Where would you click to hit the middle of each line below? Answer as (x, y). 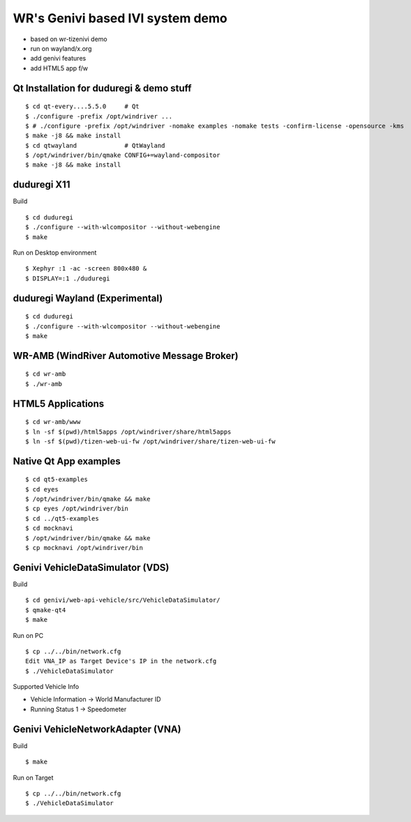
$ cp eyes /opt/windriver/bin (77, 509)
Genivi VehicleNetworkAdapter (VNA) (97, 729)
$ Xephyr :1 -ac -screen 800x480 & (86, 269)
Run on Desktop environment (55, 252)
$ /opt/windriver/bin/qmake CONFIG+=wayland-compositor (123, 155)
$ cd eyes (42, 489)
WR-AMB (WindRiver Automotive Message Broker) (126, 356)
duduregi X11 (42, 185)
